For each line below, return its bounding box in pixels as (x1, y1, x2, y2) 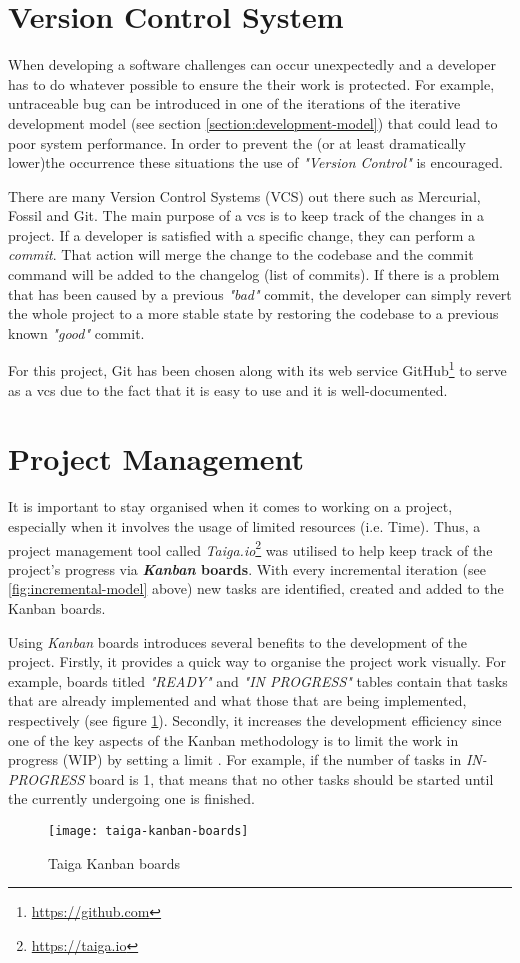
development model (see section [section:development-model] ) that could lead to (8, 112, 498, 133)
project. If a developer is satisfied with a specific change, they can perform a (8, 224, 476, 245)
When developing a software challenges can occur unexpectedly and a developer (8, 54, 496, 75)
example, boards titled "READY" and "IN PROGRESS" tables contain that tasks (8, 670, 508, 691)
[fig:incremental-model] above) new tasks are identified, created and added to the (8, 578, 504, 599)
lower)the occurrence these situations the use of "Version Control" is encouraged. (8, 152, 503, 173)
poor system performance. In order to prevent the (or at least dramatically (8, 132, 466, 153)
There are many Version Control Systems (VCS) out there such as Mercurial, (8, 185, 481, 206)
